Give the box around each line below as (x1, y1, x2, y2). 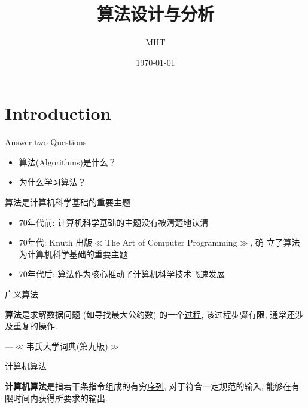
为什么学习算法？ (19, 176, 86, 188)
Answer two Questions (5, 136, 87, 148)
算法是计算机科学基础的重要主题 (5, 196, 130, 208)
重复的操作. (13, 320, 57, 332)
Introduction (5, 101, 111, 125)
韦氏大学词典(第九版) (26, 339, 108, 352)
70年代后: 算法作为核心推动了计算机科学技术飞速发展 (19, 268, 225, 280)
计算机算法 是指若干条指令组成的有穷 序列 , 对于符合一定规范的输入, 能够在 (5, 379, 292, 392)
